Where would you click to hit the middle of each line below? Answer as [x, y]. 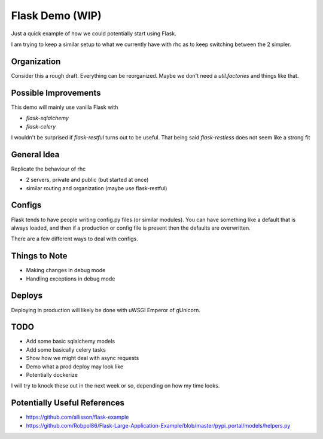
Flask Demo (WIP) [56, 16]
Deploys [27, 296]
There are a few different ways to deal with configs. [75, 239]
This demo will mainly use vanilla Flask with [65, 107]
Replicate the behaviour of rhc [48, 169]
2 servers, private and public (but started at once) [87, 180]
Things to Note [39, 256]
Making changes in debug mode [66, 270]
